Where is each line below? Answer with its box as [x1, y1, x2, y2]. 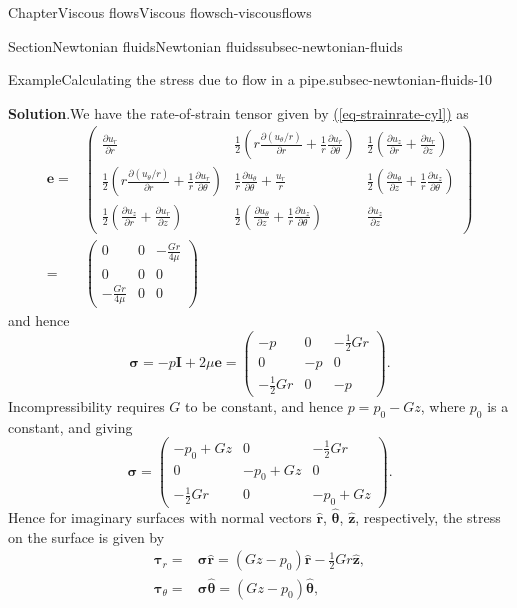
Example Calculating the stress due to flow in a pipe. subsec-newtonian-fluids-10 [8, 69, 493, 90]
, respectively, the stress [355, 507, 501, 528]
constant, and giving [8, 416, 133, 437]
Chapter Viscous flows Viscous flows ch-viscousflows [8, 2, 312, 22]
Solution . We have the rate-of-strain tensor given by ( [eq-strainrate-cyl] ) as [8, 102, 469, 123]
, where [420, 395, 466, 416]
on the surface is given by [8, 526, 165, 547]
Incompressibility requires [8, 395, 165, 416]
